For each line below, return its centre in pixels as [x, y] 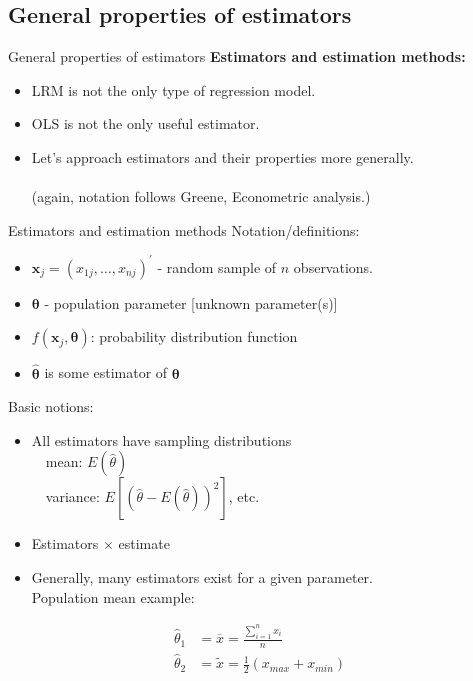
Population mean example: [113, 596]
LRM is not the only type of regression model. [173, 89]
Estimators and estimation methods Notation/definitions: [184, 229]
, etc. [244, 496]
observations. [333, 266]
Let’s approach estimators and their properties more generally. [222, 156]
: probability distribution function [194, 336]
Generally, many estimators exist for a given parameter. [202, 577]
